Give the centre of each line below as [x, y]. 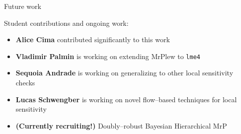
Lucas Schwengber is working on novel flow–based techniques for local [126, 99]
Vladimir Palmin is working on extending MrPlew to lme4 [108, 56]
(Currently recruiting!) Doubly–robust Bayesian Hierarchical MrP [121, 125]
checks [25, 83]
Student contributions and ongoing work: [66, 23]
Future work [23, 6]
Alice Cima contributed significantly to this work [93, 39]
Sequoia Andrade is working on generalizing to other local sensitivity [124, 73]
